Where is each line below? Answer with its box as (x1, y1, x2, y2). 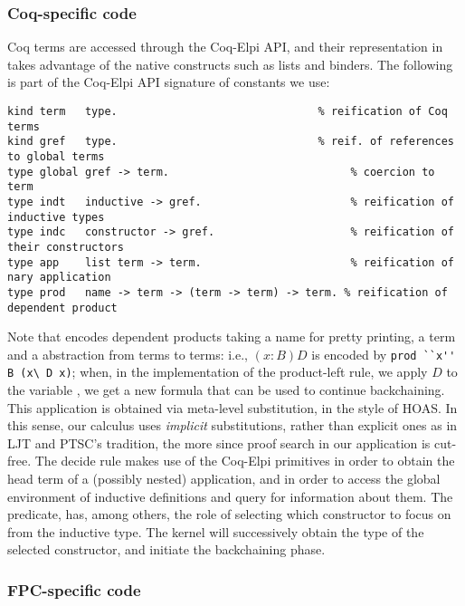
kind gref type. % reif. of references (7, 135, 454, 149)
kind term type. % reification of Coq (7, 105, 448, 118)
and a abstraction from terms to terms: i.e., (7, 344, 248, 363)
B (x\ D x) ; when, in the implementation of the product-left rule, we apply (7, 362, 428, 381)
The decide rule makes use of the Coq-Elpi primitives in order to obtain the (34, 451, 455, 470)
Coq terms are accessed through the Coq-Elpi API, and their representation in (7, 37, 443, 56)
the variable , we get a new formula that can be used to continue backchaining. (7, 380, 445, 399)
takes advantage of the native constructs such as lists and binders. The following (7, 54, 453, 73)
